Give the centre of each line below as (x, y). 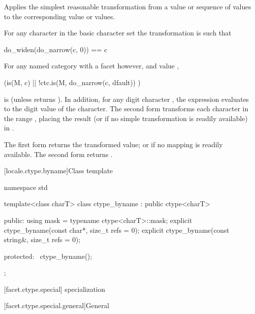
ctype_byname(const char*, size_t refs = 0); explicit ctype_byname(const (117, 230)
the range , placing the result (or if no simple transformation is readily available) (126, 118)
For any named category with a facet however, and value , (92, 66)
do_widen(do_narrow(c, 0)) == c (56, 49)
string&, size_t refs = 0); (42, 239)
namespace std (26, 187)
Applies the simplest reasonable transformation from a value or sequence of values (127, 6)
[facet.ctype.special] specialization (55, 289)
